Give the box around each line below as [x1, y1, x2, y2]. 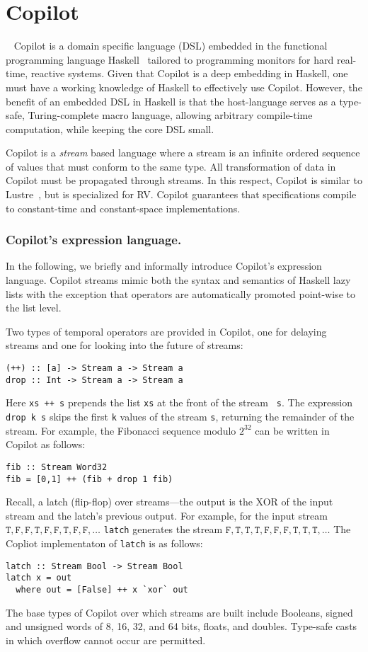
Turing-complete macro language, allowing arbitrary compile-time [28, 108, 313, 122]
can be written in [255, 423, 330, 437]
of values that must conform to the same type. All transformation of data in [6, 159, 336, 173]
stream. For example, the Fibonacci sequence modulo [6, 423, 236, 437]
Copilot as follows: [6, 437, 86, 452]
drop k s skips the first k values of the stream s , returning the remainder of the [6, 409, 355, 423]
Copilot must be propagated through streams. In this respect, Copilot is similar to [6, 173, 362, 188]
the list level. [6, 300, 62, 315]
